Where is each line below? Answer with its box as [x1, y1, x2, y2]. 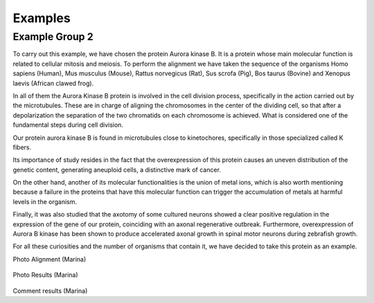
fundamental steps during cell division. [12, 121, 124, 129]
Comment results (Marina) [12, 286, 88, 295]
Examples [12, 10, 71, 26]
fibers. [12, 143, 31, 151]
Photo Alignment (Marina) [12, 255, 87, 263]
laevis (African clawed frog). [12, 79, 94, 87]
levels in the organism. [12, 197, 78, 205]
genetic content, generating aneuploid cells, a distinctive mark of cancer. [12, 165, 222, 174]
